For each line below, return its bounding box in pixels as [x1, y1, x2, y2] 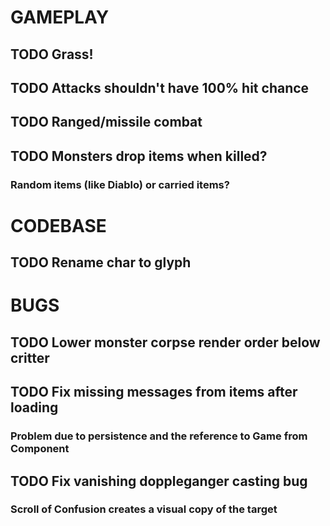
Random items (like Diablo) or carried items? [10, 177, 230, 191]
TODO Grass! [10, 46, 94, 63]
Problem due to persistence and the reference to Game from [10, 429, 308, 443]
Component [10, 442, 70, 456]
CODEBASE [10, 214, 107, 237]
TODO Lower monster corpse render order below [10, 334, 321, 351]
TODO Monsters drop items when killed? [10, 147, 268, 165]
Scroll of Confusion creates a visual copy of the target [10, 502, 278, 516]
